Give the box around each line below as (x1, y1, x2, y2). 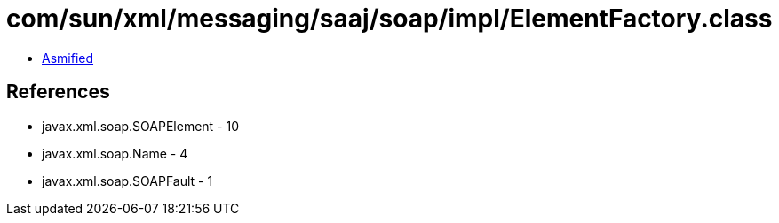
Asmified (42, 50, 94, 65)
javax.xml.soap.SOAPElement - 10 (42, 118, 239, 134)
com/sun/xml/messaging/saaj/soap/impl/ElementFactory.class (6, 4, 773, 34)
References (6, 81, 110, 104)
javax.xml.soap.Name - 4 (42, 145, 188, 161)
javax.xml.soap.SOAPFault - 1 (42, 173, 213, 188)
